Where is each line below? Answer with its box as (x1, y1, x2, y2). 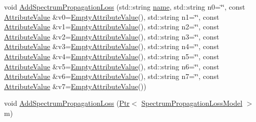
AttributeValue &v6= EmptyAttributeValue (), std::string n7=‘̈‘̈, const (4, 71, 219, 82)
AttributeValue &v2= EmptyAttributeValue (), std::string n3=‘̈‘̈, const (4, 31, 219, 42)
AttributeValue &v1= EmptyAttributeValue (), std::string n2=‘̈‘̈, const (4, 21, 219, 32)
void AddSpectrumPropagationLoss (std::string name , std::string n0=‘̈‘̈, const (4, 2, 245, 12)
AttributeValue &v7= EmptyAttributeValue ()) (4, 80, 146, 91)
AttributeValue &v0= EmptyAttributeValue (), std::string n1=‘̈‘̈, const (4, 11, 219, 22)
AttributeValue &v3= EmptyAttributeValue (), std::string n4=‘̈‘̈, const (4, 41, 219, 52)
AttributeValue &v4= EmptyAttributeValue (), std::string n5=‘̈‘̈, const (4, 51, 219, 61)
